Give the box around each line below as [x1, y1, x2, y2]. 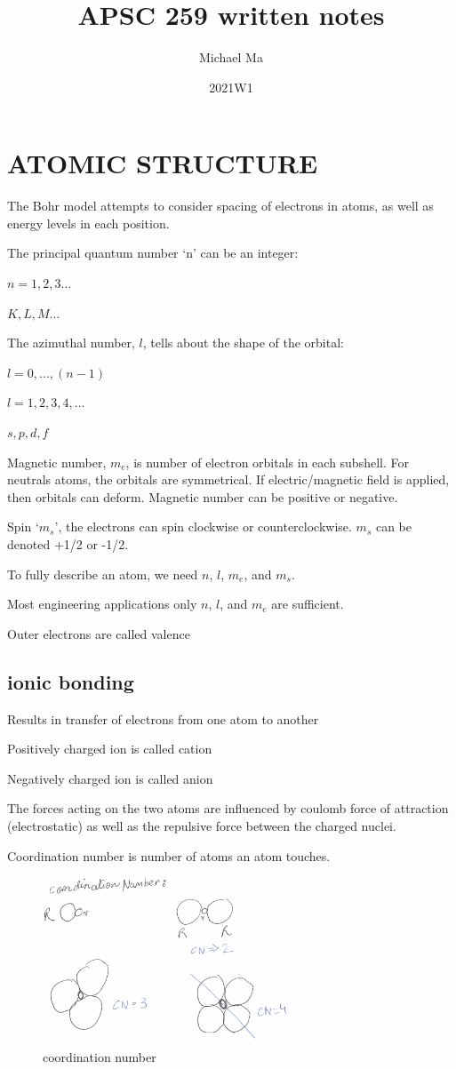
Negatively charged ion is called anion [7, 769, 213, 787]
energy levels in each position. [7, 213, 170, 232]
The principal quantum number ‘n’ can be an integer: [7, 243, 299, 262]
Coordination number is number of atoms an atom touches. [7, 846, 331, 865]
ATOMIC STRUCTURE [7, 145, 318, 181]
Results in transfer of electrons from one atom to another [7, 709, 319, 728]
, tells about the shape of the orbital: [142, 333, 344, 352]
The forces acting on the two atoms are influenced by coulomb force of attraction [7, 799, 449, 818]
